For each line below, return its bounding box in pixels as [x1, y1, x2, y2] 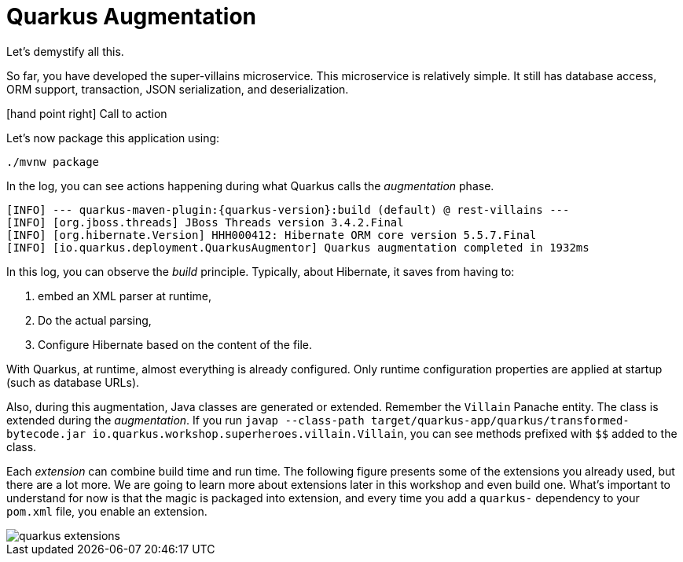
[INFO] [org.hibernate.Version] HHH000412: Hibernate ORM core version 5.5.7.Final [6, 228, 537, 241]
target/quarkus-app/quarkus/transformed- [371, 413, 630, 427]
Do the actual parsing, [38, 313, 152, 327]
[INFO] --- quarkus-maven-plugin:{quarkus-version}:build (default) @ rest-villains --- [6, 203, 570, 216]
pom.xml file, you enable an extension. [6, 504, 207, 518]
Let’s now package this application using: [6, 130, 220, 145]
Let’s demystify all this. [6, 44, 124, 58]
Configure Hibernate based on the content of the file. [38, 337, 313, 351]
